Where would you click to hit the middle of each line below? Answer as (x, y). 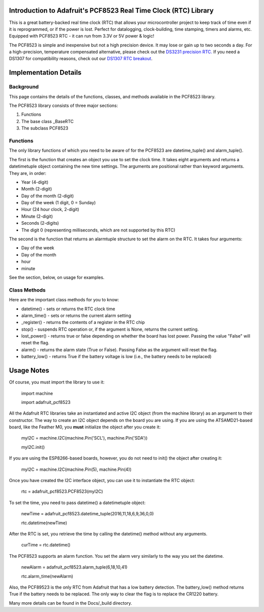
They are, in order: (28, 173)
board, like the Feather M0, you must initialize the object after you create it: (85, 427)
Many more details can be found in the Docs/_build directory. (70, 603)
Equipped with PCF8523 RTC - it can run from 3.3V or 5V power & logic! (82, 36)
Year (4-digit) (35, 182)
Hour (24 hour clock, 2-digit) (50, 210)
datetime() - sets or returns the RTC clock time (68, 309)
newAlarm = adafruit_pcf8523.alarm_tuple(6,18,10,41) (74, 567)
